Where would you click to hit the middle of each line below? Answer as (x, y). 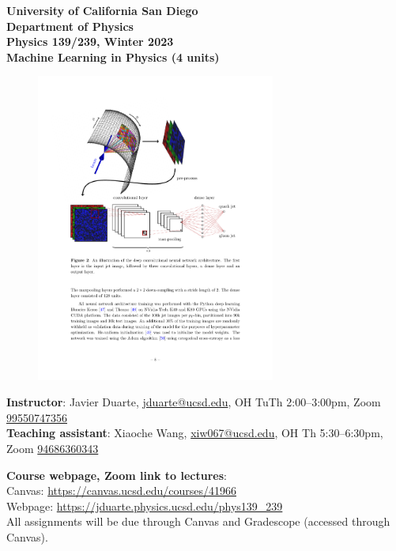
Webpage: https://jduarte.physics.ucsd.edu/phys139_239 (145, 506)
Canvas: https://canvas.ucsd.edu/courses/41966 (121, 491)
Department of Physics (70, 26)
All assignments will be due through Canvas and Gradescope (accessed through (198, 521)
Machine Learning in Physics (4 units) (113, 57)
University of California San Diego (102, 10)
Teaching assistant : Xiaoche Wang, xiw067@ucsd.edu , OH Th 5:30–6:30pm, (195, 433)
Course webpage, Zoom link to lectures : (117, 475)
